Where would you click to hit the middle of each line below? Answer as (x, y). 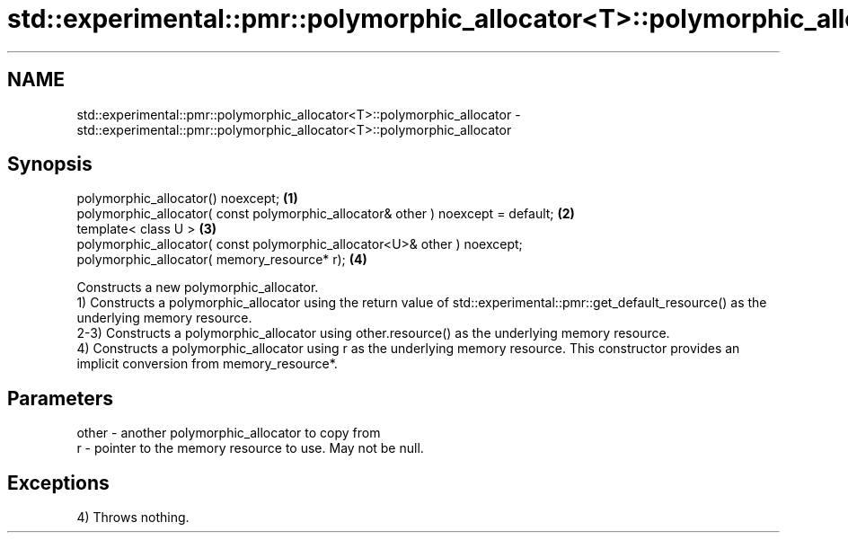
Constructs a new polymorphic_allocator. (198, 288)
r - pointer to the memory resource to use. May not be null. (250, 448)
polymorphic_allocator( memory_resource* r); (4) (222, 260)
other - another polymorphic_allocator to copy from (229, 433)
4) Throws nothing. (133, 518)
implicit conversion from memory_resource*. (207, 364)
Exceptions (58, 482)
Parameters (60, 398)
